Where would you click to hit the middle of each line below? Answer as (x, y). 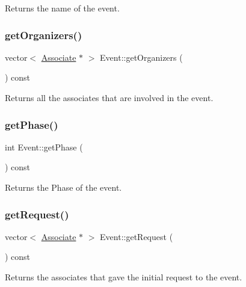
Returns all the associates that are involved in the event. (109, 97)
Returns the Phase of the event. (63, 187)
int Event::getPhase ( (44, 147)
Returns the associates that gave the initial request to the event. (124, 277)
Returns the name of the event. (62, 8)
